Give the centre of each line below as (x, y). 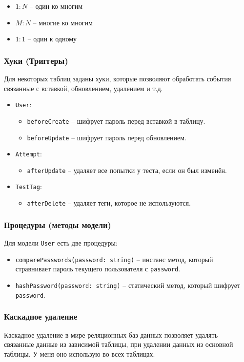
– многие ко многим (63, 22)
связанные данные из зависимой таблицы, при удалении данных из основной (119, 344)
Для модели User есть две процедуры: (61, 243)
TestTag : (29, 186)
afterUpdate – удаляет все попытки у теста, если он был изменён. (127, 170)
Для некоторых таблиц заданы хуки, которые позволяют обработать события (118, 78)
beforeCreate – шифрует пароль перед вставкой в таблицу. (116, 121)
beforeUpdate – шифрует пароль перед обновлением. (107, 137)
